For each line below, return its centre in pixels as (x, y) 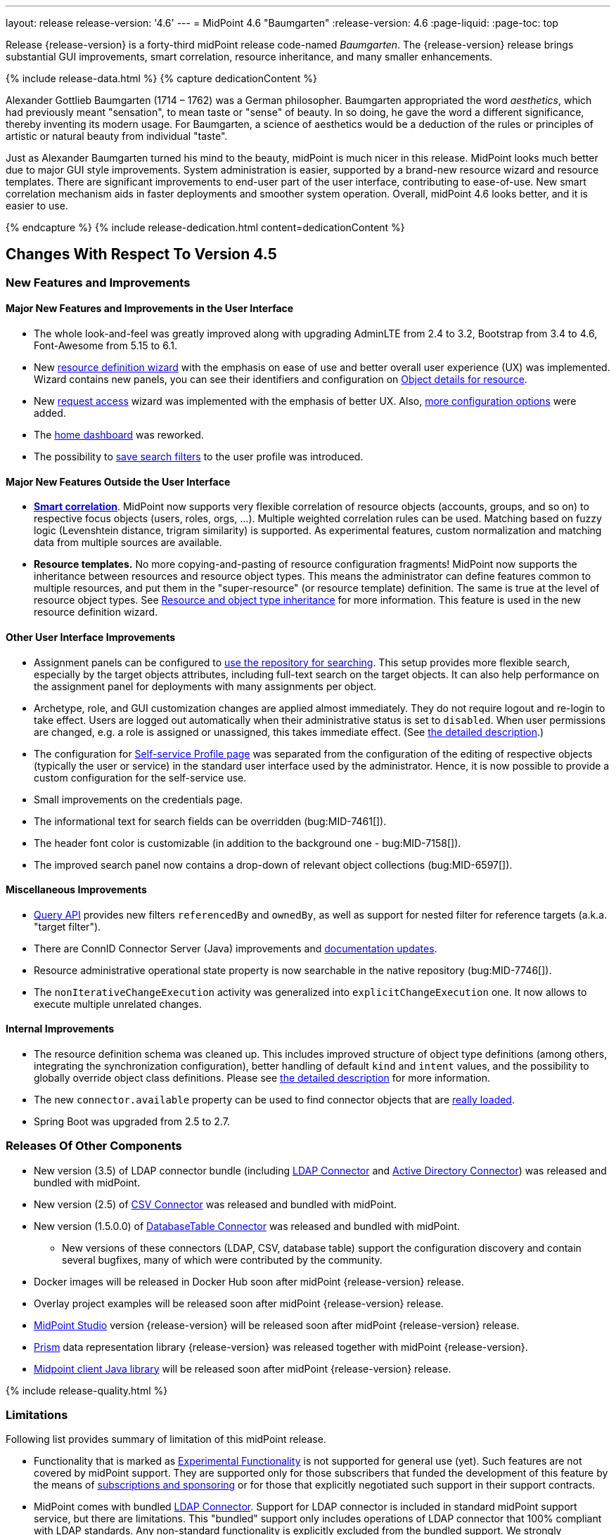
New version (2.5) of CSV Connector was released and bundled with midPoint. (216, 1204)
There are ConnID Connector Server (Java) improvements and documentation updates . (236, 948)
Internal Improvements (60, 1029)
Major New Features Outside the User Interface (118, 481)
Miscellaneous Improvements (76, 890)
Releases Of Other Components (94, 1146)
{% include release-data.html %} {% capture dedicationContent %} (162, 78)
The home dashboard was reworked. (119, 435)
